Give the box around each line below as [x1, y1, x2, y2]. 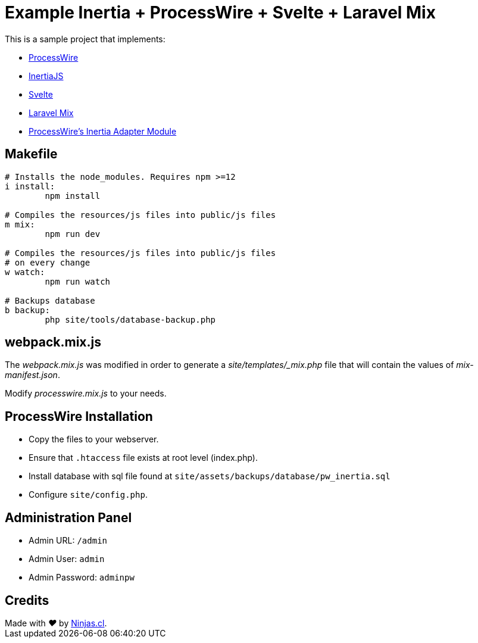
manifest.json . [5, 370, 60, 380]
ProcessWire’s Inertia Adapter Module [29, 126, 177, 136]
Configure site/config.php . [29, 489, 148, 500]
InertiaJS [29, 70, 64, 81]
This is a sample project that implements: [5, 33, 165, 44]
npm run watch [45, 276, 111, 286]
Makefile [5, 146, 58, 162]
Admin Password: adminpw [29, 572, 135, 583]
